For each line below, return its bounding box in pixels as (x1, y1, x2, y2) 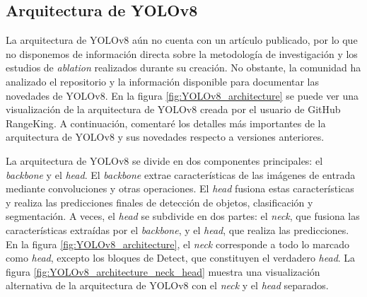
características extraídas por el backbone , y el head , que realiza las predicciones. (6, 222, 349, 237)
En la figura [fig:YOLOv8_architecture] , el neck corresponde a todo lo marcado (6, 236, 350, 251)
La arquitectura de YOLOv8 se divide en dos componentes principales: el (6, 153, 323, 168)
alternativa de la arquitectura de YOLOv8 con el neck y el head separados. (6, 278, 329, 293)
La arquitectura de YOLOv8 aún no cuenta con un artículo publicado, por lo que (6, 33, 358, 47)
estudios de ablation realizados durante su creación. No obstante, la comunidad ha (6, 60, 361, 75)
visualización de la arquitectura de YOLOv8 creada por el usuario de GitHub (6, 102, 341, 117)
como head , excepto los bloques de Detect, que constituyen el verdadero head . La (6, 250, 356, 265)
